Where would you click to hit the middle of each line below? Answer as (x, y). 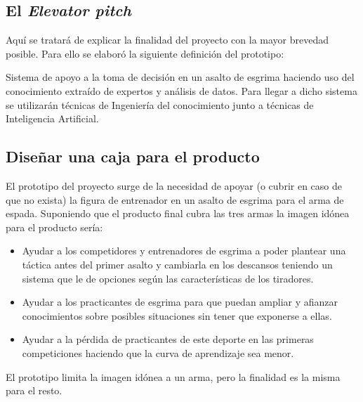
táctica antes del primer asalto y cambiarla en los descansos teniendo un (177, 264)
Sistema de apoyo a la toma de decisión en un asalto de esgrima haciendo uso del (180, 77)
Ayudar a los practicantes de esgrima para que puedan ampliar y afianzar (180, 302)
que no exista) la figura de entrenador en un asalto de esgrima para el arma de (175, 199)
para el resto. (34, 390)
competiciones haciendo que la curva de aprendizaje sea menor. (158, 352)
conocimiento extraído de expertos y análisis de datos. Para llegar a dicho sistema (181, 90)
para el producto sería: (54, 227)
